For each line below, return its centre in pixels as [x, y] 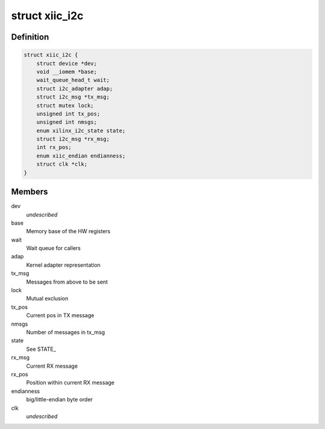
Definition [30, 37]
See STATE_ [41, 349]
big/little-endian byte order [60, 400]
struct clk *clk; [62, 164]
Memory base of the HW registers [68, 231]
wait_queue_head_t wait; [73, 80]
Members [29, 192]
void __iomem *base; [67, 71]
